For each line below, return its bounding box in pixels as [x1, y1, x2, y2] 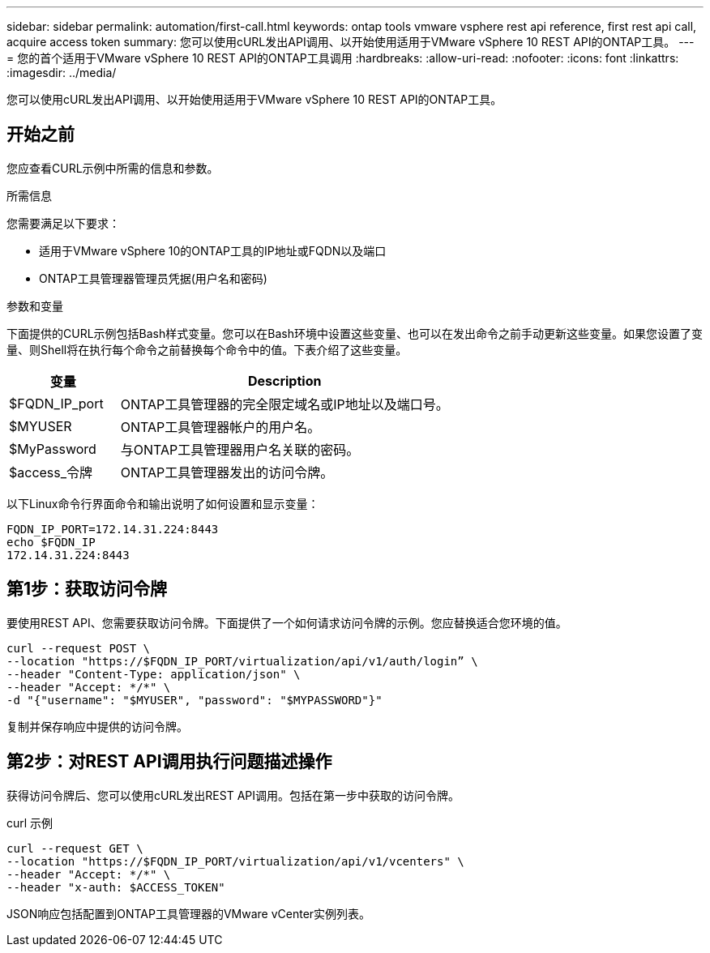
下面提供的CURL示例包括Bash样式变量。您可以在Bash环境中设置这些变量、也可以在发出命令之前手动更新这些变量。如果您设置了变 [6, 326, 703, 340]
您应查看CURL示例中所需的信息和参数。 [6, 160, 219, 175]
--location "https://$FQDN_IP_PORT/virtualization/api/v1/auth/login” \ [6, 654, 478, 668]
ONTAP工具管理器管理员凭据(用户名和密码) [39, 271, 267, 285]
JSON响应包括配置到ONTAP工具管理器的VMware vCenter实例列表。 [6, 906, 371, 921]
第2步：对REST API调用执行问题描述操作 [6, 751, 332, 772]
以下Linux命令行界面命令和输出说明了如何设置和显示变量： [6, 496, 319, 511]
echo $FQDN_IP [6, 535, 96, 549]
